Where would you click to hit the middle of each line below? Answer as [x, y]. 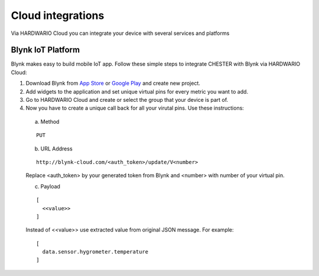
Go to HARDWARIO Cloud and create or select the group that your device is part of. [127, 100]
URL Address [57, 149]
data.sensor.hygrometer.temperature [95, 252]
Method [50, 121]
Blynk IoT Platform [45, 50]
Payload [50, 186]
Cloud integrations [58, 15]
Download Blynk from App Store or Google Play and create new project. [113, 84]
